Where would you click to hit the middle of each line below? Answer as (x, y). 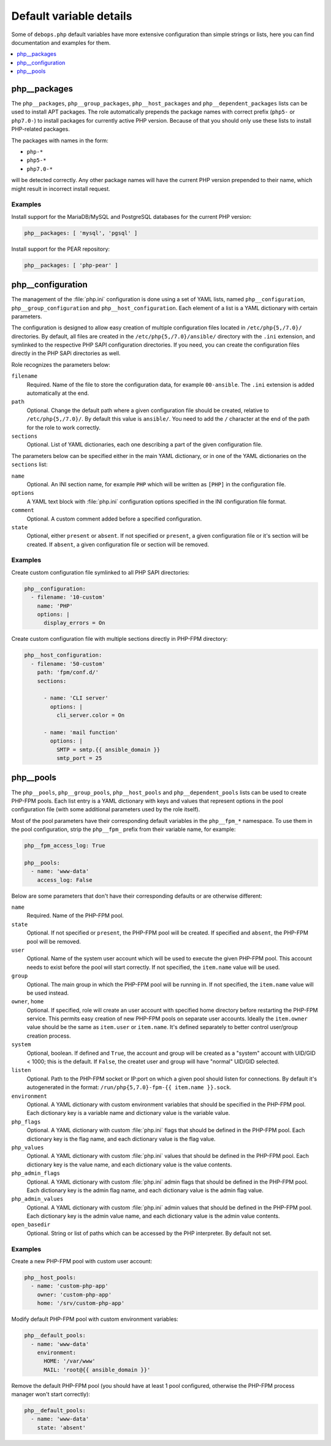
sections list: (30, 465)
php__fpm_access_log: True (65, 846)
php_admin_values (37, 1199)
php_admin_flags (36, 1173)
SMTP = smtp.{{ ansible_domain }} (108, 749)
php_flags (26, 1122)
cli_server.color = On (90, 715)
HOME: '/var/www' (70, 1361)
